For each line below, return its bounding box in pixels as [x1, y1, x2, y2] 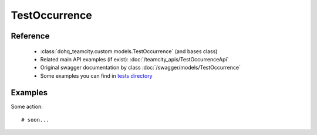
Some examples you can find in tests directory [40, 72, 153, 79]
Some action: [11, 103, 43, 110]
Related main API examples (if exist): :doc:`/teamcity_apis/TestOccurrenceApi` [40, 56, 229, 63]
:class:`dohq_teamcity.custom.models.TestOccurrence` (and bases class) [40, 47, 218, 55]
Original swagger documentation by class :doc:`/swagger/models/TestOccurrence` [40, 64, 241, 71]
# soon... [21, 117, 49, 123]
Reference [11, 31, 50, 41]
